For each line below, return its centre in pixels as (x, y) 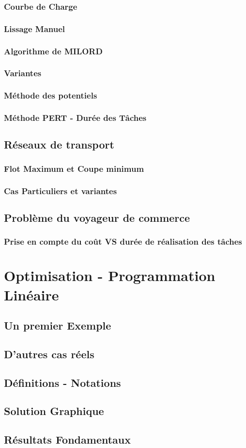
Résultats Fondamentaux (67, 440)
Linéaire (31, 294)
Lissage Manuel (35, 28)
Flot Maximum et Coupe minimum (74, 168)
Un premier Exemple (58, 325)
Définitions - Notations (62, 382)
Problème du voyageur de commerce (97, 217)
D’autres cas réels (49, 354)
